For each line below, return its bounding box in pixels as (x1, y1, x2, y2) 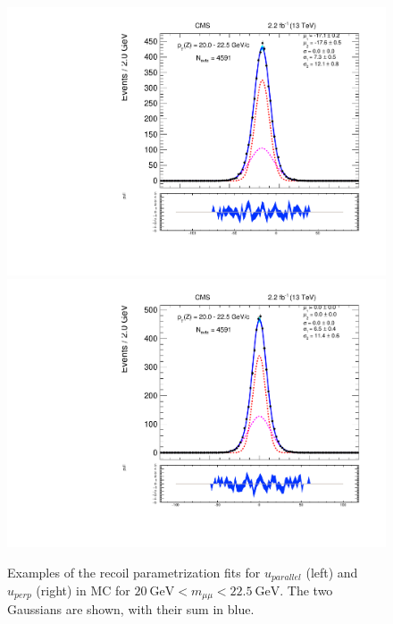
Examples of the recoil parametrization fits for (7, 562, 261, 581)
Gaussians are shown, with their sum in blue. (7, 600, 255, 619)
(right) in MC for (36, 580, 130, 599)
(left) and (305, 562, 358, 581)
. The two (280, 580, 333, 599)
